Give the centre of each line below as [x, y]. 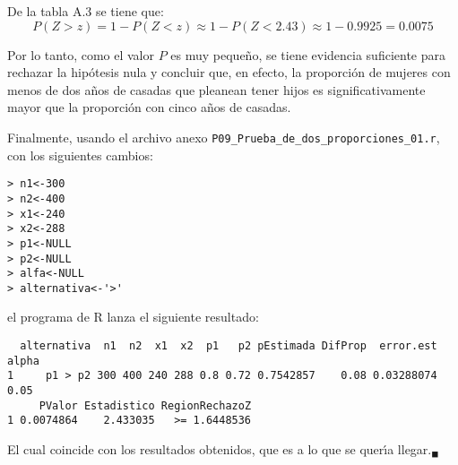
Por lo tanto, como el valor [81, 54]
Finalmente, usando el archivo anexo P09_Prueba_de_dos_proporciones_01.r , [224, 137]
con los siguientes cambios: [80, 155]
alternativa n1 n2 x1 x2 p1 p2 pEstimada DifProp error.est [229, 346]
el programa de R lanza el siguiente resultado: [133, 317]
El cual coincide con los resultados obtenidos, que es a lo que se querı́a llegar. [220, 449]
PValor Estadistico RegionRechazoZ [145, 405]
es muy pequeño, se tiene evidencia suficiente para [308, 54]
